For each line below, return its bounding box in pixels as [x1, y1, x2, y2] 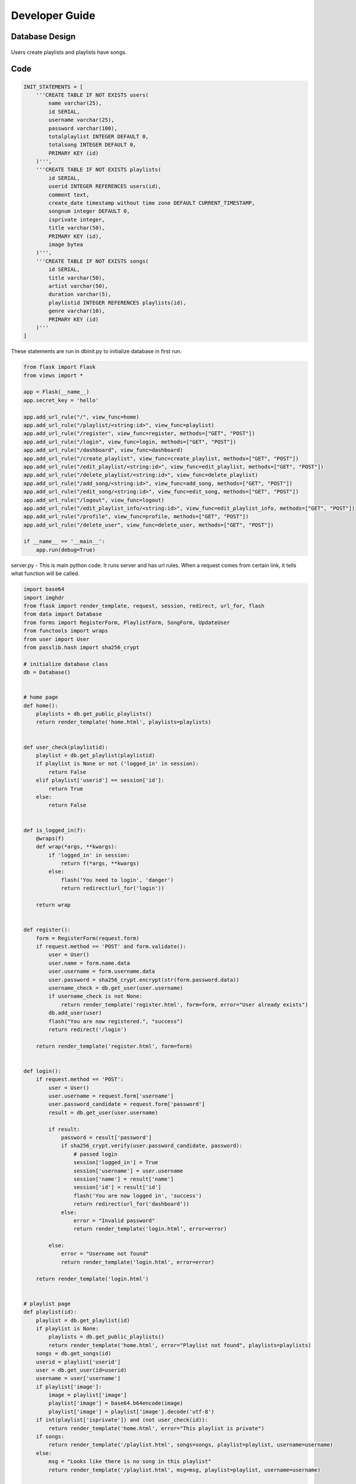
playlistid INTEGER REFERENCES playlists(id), [48, 299, 186, 306]
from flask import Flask [23, 364, 96, 370]
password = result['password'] [61, 1134, 152, 1141]
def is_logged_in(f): [23, 827, 87, 833]
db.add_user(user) [48, 1010, 102, 1016]
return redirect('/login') [48, 1026, 127, 1033]
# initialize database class [23, 661, 109, 667]
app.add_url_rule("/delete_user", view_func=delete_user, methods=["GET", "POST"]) [23, 521, 274, 528]
